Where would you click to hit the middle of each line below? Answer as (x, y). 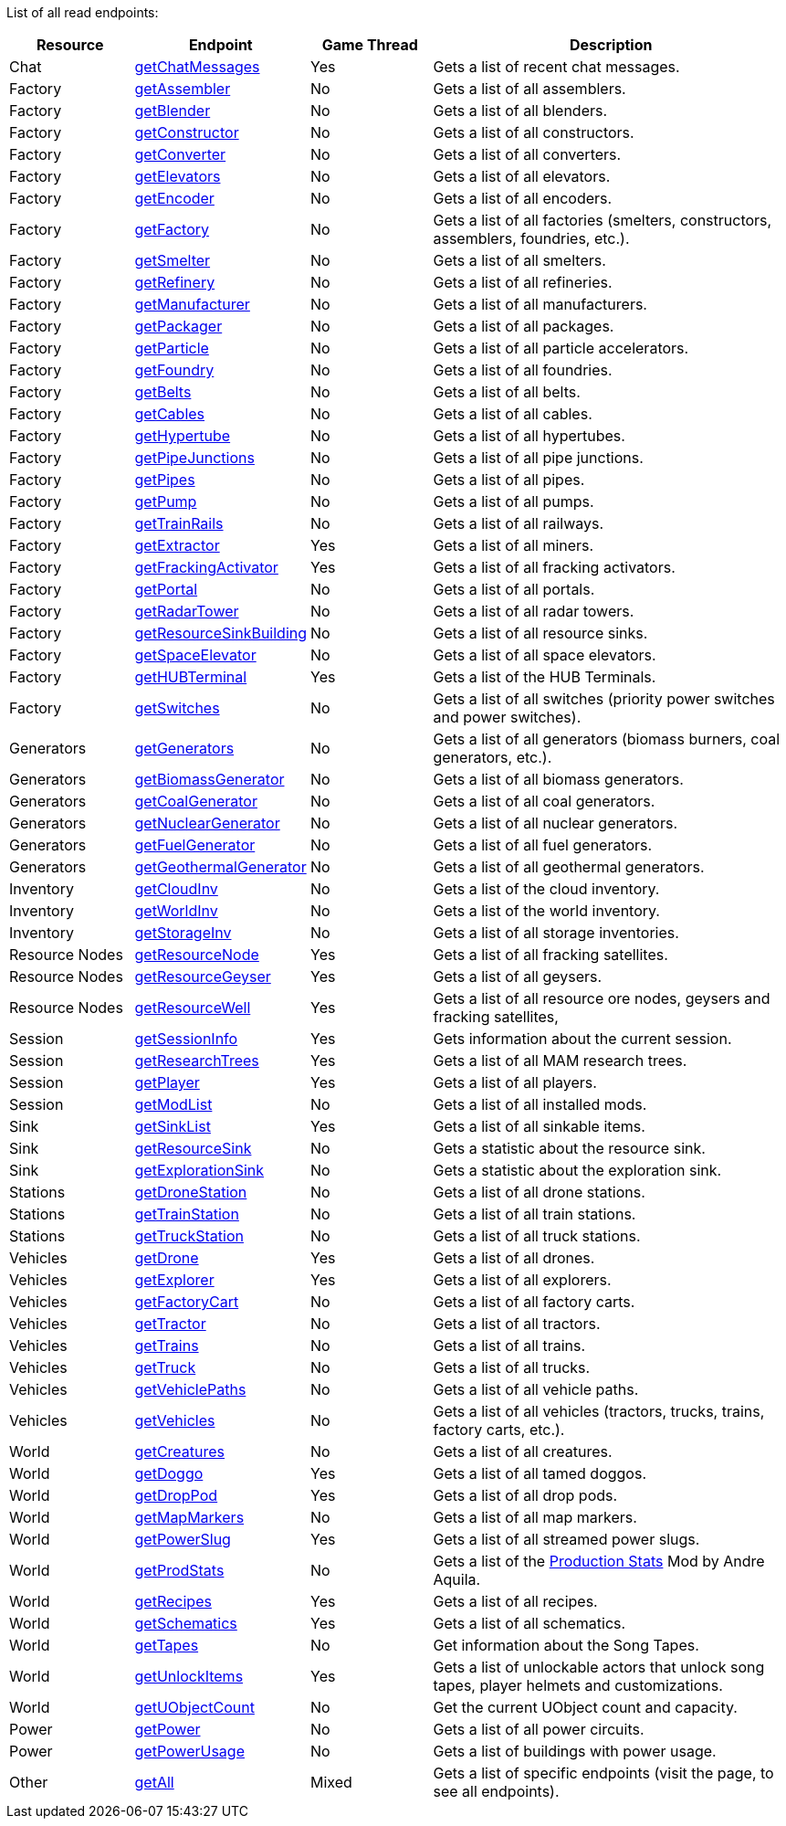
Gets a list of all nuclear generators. (555, 823)
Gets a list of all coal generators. (544, 801)
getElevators (178, 176)
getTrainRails (179, 523)
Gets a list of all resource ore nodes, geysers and (602, 998)
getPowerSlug (183, 1539)
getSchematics (186, 1623)
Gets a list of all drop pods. (525, 1495)
